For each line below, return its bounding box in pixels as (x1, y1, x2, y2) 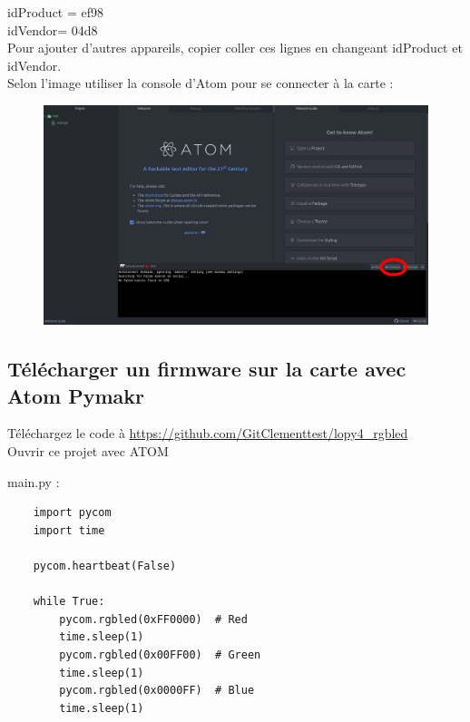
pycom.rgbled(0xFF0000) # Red (59, 612, 248, 626)
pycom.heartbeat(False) (33, 559, 177, 572)
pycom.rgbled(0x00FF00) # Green (59, 648, 261, 661)
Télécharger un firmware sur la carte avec (7, 355, 406, 383)
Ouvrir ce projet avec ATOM (7, 441, 169, 460)
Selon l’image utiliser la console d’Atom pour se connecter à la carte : (7, 73, 394, 93)
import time (33, 523, 105, 537)
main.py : (7, 472, 60, 491)
